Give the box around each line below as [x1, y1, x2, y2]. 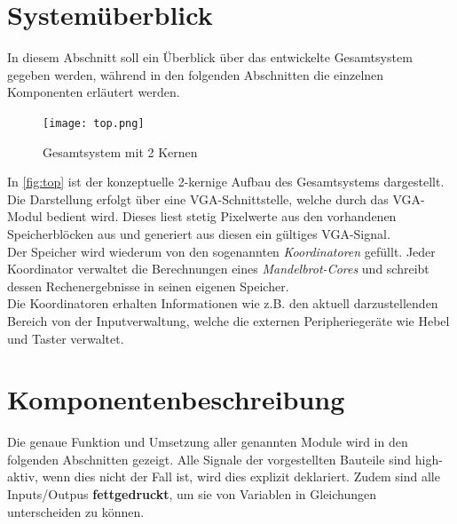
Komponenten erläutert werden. [7, 83, 180, 101]
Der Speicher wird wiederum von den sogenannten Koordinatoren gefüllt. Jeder [7, 242, 436, 260]
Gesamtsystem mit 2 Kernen [43, 142, 198, 161]
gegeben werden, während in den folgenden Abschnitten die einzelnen [7, 65, 384, 83]
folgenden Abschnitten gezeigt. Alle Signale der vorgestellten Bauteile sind [7, 449, 412, 468]
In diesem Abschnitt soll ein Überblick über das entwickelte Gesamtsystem [7, 48, 413, 67]
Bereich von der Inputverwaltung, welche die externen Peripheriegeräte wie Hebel [7, 311, 450, 329]
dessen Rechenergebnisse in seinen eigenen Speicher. [7, 276, 289, 295]
